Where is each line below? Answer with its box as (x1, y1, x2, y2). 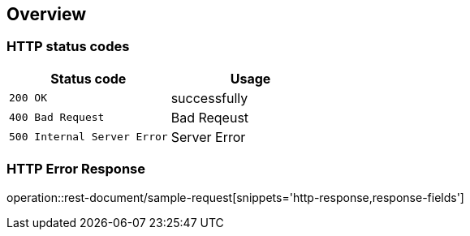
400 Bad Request (9, 111, 105, 124)
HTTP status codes (6, 38, 130, 55)
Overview (6, 4, 87, 24)
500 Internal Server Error (9, 131, 168, 144)
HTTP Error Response (6, 161, 145, 178)
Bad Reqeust (170, 109, 249, 126)
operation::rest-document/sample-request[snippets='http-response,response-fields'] (6, 190, 464, 204)
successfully (170, 89, 248, 106)
